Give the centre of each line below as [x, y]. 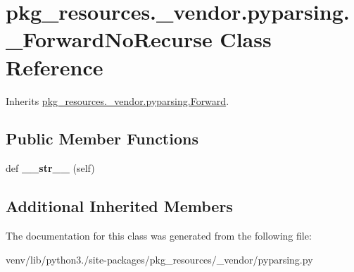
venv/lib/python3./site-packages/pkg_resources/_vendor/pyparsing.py [159, 259]
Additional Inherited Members [119, 206]
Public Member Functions [102, 138]
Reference [55, 67]
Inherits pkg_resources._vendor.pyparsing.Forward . [118, 100]
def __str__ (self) [50, 168]
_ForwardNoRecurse [109, 39]
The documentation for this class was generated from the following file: [159, 236]
